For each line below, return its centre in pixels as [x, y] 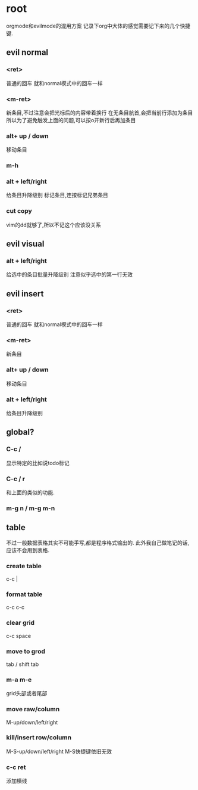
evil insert [25, 294]
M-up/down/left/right [32, 722]
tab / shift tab [23, 664]
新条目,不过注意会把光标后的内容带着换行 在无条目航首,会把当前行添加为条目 [100, 113]
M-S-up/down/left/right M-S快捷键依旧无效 [59, 751]
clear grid [20, 623]
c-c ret [16, 767]
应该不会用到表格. [28, 550]
